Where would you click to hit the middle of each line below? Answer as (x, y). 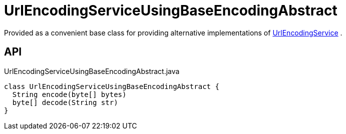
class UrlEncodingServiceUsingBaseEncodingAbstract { (112, 86)
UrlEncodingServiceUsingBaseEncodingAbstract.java (92, 71)
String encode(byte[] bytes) (69, 94)
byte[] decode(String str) (65, 102)
